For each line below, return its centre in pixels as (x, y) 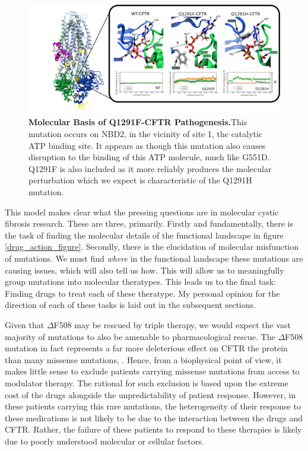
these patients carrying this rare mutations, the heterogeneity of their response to (153, 406)
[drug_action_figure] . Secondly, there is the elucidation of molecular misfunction (152, 247)
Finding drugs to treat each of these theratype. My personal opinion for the (142, 293)
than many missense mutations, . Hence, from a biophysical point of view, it (143, 359)
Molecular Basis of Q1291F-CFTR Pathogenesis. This (138, 122)
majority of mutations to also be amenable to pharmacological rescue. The (140, 336)
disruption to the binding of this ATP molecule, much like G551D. (149, 157)
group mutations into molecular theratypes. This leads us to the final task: (141, 282)
